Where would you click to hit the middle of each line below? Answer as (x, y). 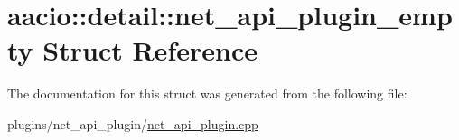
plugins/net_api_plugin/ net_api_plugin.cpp (133, 123)
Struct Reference (150, 50)
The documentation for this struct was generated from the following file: (207, 93)
